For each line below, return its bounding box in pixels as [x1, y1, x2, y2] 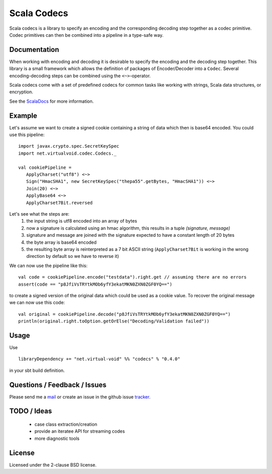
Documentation [9, 45, 59, 54]
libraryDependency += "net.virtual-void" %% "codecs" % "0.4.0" [18, 356, 181, 362]
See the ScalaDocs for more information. [9, 98, 94, 104]
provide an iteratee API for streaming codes [34, 428, 125, 434]
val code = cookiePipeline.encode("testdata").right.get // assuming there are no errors [18, 275, 247, 280]
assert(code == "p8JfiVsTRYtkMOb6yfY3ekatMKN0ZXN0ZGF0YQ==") [18, 281, 172, 287]
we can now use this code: [9, 300, 65, 306]
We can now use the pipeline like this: [9, 262, 88, 268]
